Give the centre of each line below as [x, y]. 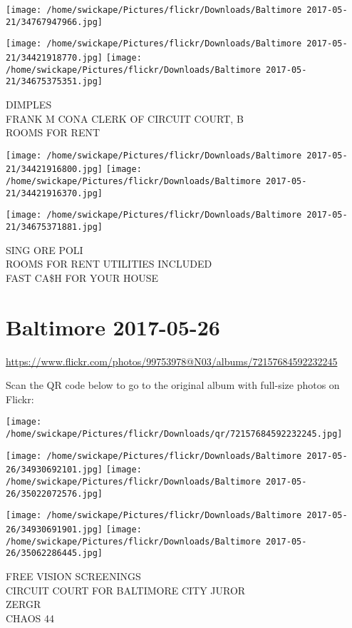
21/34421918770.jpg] [55, 57]
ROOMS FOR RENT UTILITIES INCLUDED [109, 264]
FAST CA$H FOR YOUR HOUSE [82, 277]
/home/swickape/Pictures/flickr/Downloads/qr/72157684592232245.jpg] [174, 434]
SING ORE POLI [45, 249]
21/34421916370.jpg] [55, 193]
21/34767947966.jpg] [55, 22]
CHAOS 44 [30, 618]
